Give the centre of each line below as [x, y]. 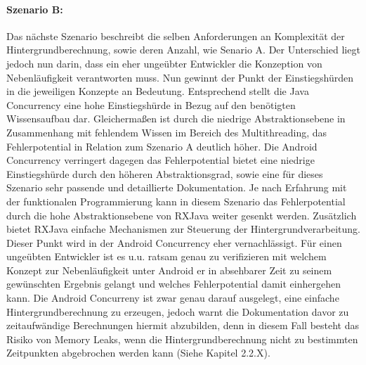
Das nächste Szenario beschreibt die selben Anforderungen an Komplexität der [176, 36]
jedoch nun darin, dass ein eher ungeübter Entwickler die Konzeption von [164, 63]
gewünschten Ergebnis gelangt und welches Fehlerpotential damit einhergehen [174, 284]
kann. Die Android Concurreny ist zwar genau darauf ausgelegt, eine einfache [173, 298]
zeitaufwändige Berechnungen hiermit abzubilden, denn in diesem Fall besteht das [183, 325]
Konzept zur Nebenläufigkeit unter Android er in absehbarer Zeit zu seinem [169, 270]
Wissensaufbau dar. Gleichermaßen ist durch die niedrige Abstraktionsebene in [176, 119]
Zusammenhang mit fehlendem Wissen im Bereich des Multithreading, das [167, 132]
